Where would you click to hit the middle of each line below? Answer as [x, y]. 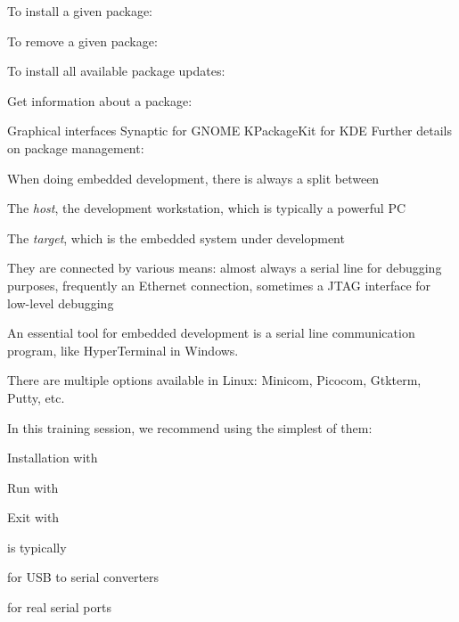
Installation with [53, 458]
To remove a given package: [82, 41]
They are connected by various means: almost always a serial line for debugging [225, 268]
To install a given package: [80, 11]
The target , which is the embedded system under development [176, 237]
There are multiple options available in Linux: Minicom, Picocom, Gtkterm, [214, 380]
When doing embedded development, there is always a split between [193, 178]
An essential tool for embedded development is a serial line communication [211, 333]
